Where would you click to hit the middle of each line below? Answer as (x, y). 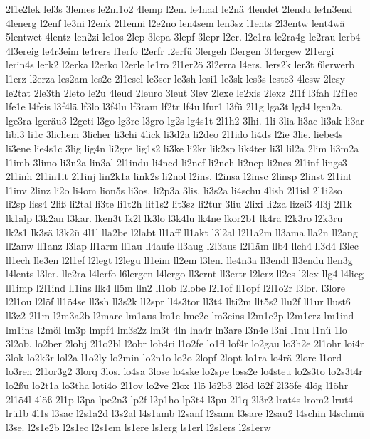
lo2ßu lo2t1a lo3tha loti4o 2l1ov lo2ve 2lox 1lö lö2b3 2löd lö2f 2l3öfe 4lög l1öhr (177, 385)
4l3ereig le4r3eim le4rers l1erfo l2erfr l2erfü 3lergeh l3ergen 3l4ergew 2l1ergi (170, 50)
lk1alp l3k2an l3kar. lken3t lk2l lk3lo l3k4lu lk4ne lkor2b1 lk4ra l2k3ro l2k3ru (174, 217)
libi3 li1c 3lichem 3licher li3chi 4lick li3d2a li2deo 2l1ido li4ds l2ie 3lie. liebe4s (174, 134)
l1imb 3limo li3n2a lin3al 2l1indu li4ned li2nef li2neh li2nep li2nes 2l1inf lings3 (176, 162)
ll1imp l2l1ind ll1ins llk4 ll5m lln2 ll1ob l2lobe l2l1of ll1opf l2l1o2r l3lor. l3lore (176, 287)
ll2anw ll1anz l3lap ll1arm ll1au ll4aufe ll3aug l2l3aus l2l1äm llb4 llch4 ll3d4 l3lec (182, 246)
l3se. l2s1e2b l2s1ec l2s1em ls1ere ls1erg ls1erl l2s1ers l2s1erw (138, 427)
